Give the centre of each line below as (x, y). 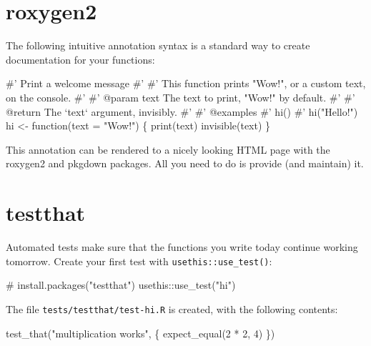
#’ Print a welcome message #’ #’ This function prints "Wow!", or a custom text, (186, 83)
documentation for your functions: (80, 59)
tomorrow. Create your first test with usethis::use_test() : (139, 261)
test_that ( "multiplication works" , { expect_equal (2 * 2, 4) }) (140, 333)
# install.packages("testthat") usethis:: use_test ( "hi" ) (121, 285)
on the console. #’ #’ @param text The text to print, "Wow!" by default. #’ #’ (180, 97)
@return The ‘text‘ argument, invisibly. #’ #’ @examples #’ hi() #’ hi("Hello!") (182, 111)
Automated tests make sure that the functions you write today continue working (182, 247)
